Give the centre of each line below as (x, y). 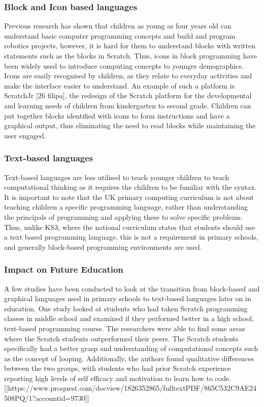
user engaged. (25, 135)
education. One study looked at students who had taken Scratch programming (126, 308)
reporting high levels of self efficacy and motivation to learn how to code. (118, 378)
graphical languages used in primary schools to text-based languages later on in (128, 298)
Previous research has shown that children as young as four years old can (118, 26)
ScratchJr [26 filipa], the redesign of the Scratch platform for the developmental (128, 95)
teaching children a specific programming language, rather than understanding (126, 207)
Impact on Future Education (64, 269)
